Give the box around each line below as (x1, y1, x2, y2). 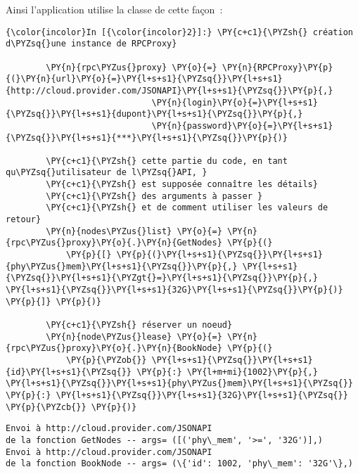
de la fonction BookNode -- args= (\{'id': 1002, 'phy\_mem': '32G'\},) (6, 459, 353, 469)
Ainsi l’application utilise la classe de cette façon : (6, 2, 223, 16)
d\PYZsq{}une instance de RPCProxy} (6, 39, 177, 49)
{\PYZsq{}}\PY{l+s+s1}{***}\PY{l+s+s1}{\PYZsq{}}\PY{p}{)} (6, 132, 288, 143)
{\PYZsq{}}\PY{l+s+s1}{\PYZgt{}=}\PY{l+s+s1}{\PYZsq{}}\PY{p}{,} (6, 273, 318, 283)
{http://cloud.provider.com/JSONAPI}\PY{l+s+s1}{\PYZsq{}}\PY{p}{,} (6, 85, 333, 96)
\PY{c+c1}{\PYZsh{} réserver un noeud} (46, 320, 233, 330)
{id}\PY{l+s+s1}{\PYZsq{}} (6, 366, 132, 377)
